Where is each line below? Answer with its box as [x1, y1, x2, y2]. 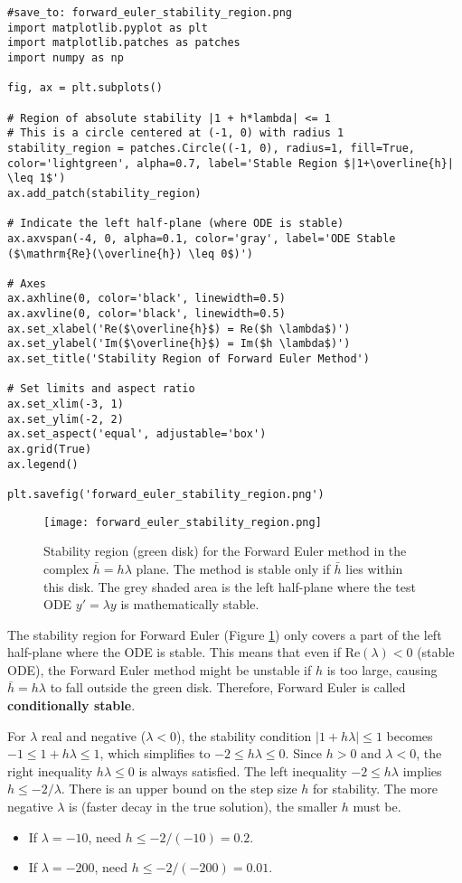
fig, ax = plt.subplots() [7, 81, 163, 95]
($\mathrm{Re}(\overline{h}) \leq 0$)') [7, 247, 254, 260]
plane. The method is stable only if [136, 559, 330, 578]
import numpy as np [7, 51, 124, 64]
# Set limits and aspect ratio [7, 382, 195, 396]
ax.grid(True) [7, 443, 92, 456]
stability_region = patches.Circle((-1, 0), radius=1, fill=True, [7, 141, 416, 155]
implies [402, 761, 442, 780]
